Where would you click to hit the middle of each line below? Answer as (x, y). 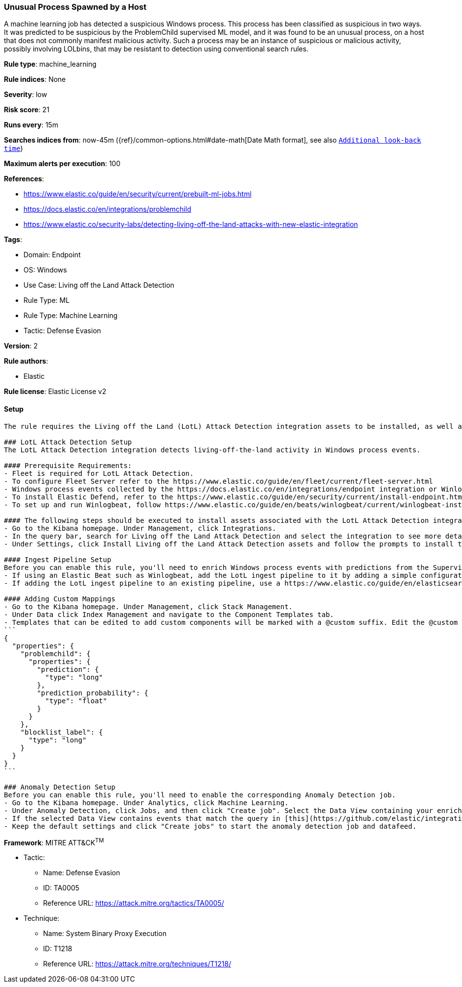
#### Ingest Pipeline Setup (58, 559)
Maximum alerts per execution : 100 (62, 164)
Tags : (13, 240)
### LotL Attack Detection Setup (68, 442)
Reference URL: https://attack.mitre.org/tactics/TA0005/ (134, 903)
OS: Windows (45, 270)
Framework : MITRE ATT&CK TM (54, 842)
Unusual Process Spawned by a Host (75, 7)
